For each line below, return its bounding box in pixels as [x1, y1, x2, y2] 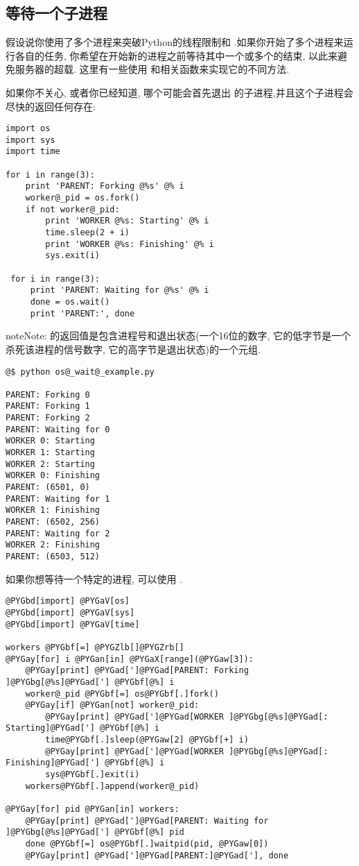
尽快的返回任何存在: [6, 99, 96, 113]
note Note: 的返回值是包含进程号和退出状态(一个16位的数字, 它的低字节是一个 [6, 328, 351, 343]
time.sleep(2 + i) [45, 228, 130, 238]
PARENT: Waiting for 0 [6, 424, 110, 434]
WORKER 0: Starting [6, 436, 95, 446]
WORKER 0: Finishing [6, 470, 100, 481]
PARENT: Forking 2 [6, 413, 90, 423]
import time [6, 146, 60, 157]
